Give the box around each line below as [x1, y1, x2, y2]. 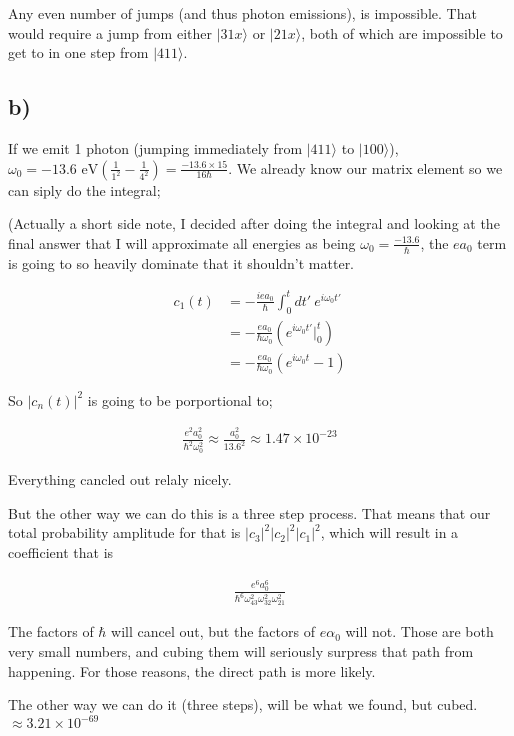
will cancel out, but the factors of [111, 621, 315, 642]
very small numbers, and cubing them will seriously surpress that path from [8, 640, 474, 661]
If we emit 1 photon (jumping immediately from [8, 137, 303, 158]
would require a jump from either [8, 22, 212, 43]
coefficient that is [8, 541, 114, 562]
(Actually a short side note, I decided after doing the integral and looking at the [8, 213, 500, 234]
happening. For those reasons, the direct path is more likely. [8, 660, 376, 681]
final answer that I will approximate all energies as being [8, 232, 356, 253]
